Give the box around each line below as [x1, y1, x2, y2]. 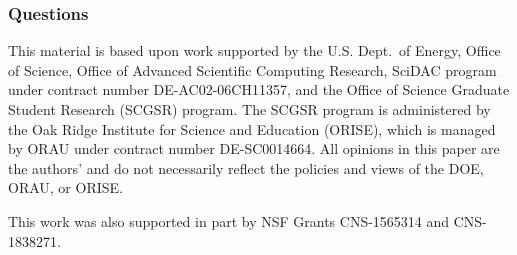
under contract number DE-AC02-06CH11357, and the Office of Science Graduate [8, 79, 510, 100]
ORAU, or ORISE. [8, 177, 123, 198]
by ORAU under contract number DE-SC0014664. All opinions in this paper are [8, 138, 500, 159]
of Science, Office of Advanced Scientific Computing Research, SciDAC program [8, 59, 497, 80]
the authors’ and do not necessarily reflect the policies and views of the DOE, [8, 157, 484, 178]
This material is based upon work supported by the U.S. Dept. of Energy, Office [8, 40, 501, 61]
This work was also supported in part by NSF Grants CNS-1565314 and [8, 210, 450, 231]
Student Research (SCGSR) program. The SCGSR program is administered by [8, 99, 491, 119]
